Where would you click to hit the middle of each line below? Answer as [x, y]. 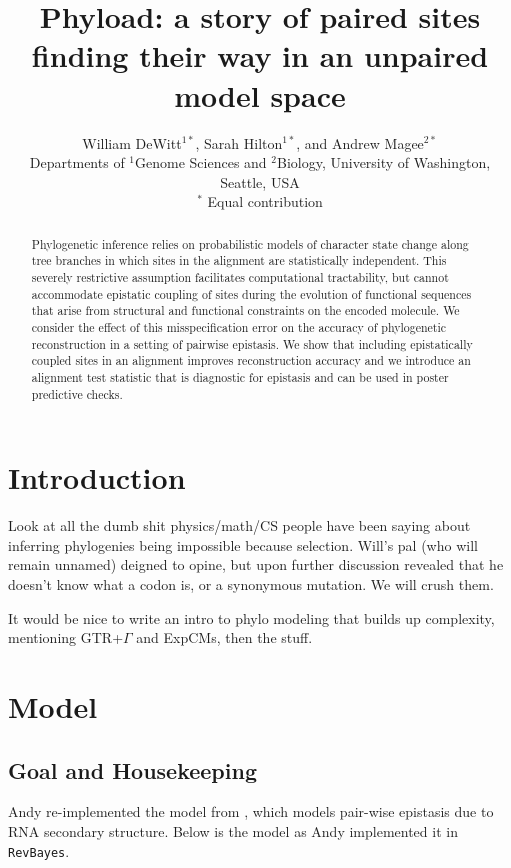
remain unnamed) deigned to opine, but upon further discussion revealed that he [256, 564]
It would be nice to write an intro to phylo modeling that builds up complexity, [251, 617]
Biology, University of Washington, [383, 162]
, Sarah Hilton [239, 142]
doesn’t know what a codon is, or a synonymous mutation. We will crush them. [251, 583]
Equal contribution [265, 201]
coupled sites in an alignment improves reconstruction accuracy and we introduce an [251, 360]
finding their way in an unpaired [260, 55]
